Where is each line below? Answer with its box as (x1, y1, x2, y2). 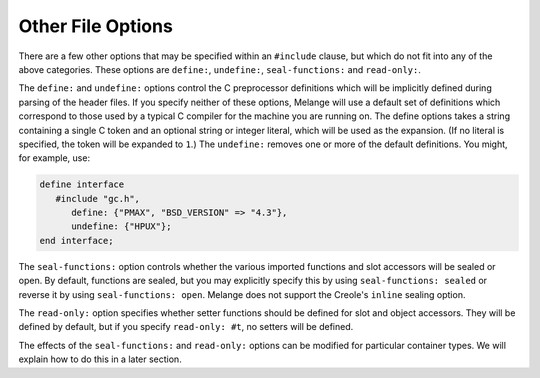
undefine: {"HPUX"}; (71, 221, 172, 232)
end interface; (39, 235, 114, 246)
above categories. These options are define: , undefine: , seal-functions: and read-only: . (18, 63, 422, 75)
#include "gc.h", (55, 193, 140, 204)
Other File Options (18, 15, 174, 37)
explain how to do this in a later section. (18, 353, 182, 365)
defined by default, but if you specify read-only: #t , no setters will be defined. (18, 321, 354, 333)
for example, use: (18, 152, 90, 164)
